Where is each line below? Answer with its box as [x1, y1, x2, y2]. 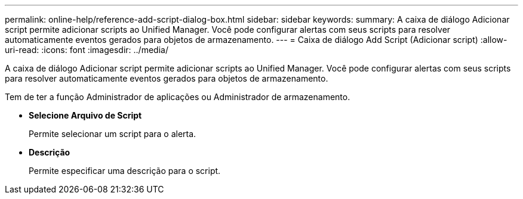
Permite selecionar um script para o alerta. [29, 129, 196, 139]
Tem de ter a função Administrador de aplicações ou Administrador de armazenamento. [5, 92, 350, 102]
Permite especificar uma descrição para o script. [29, 166, 221, 176]
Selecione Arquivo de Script [29, 110, 142, 120]
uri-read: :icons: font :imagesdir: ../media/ [5, 45, 168, 55]
